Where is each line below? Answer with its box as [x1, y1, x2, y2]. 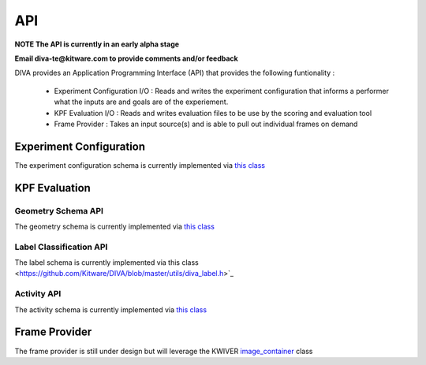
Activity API [14, 289, 62, 300]
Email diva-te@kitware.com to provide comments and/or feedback [14, 54, 238, 63]
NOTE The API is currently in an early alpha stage [14, 39, 180, 49]
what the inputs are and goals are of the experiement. [54, 97, 229, 106]
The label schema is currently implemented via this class [14, 258, 199, 267]
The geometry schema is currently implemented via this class [14, 222, 215, 231]
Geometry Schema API [14, 205, 104, 216]
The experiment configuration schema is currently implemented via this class [14, 160, 266, 169]
